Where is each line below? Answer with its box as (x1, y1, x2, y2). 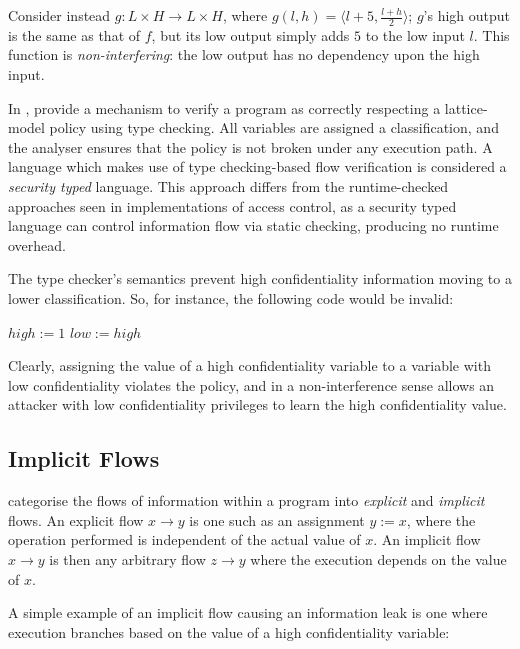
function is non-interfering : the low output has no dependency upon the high (8, 44, 480, 65)
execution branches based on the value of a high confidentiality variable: (8, 621, 450, 642)
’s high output (423, 5, 511, 25)
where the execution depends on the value (250, 548, 507, 569)
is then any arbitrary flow (49, 548, 206, 569)
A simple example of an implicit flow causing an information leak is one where (8, 602, 488, 623)
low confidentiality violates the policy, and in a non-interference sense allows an (8, 374, 495, 395)
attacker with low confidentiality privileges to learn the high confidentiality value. (8, 394, 507, 415)
